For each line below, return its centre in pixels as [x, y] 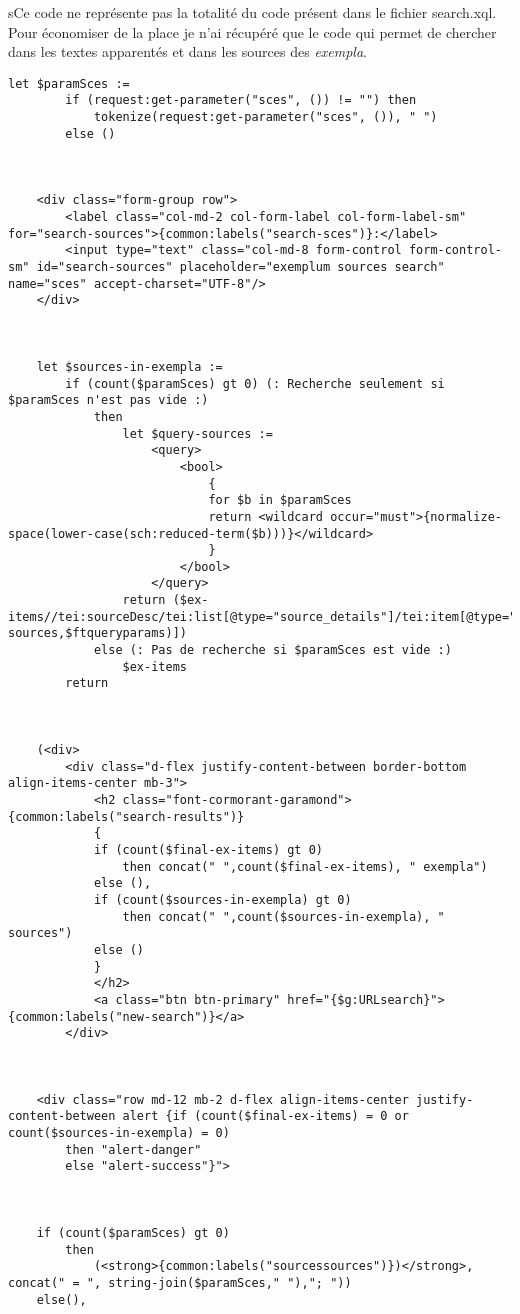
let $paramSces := [69, 83]
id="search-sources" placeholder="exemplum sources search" [240, 267]
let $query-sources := [197, 433]
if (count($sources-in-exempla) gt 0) [222, 899]
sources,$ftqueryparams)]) [97, 633]
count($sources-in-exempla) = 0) [119, 1133]
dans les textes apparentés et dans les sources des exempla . [188, 51]
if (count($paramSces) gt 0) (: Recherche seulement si [255, 383]
